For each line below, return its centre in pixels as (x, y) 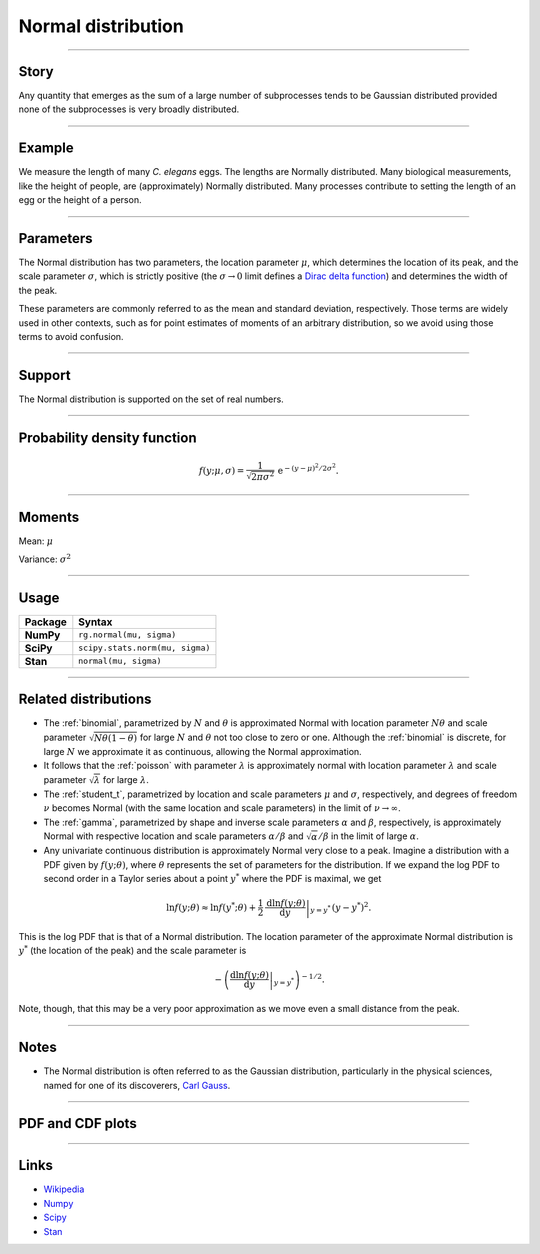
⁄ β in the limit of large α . (369, 836)
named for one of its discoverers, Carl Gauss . (137, 1085)
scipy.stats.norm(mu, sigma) (144, 648)
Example (46, 148)
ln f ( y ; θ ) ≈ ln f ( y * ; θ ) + (211, 906)
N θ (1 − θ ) (115, 738)
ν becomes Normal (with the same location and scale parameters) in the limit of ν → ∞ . (222, 808)
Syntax (95, 622)
